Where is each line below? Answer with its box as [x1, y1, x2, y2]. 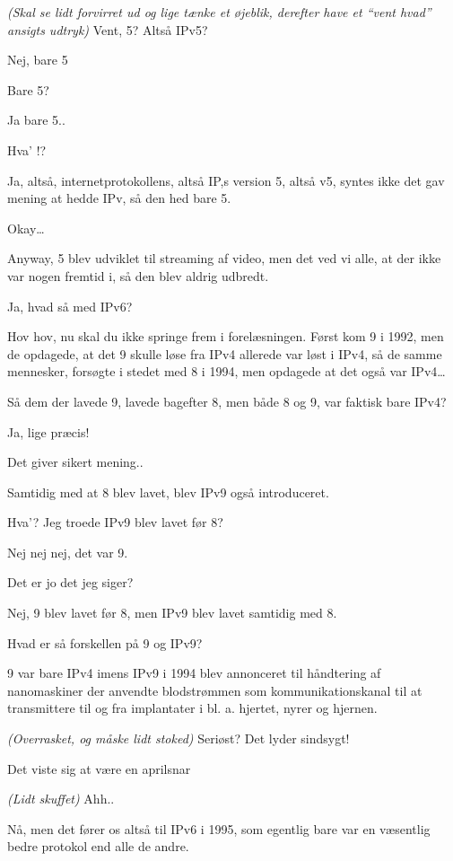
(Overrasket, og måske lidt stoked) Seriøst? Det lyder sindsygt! [7, 729, 350, 748]
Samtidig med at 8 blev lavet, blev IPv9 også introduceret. [7, 482, 329, 501]
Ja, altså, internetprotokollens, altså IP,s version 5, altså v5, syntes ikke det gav [7, 171, 445, 189]
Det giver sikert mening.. [7, 452, 144, 471]
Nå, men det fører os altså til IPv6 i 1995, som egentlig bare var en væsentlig [7, 819, 431, 838]
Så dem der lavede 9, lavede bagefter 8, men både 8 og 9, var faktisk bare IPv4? [7, 391, 447, 410]
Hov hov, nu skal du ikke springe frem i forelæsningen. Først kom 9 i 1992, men [7, 327, 444, 346]
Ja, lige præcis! [7, 422, 90, 441]
